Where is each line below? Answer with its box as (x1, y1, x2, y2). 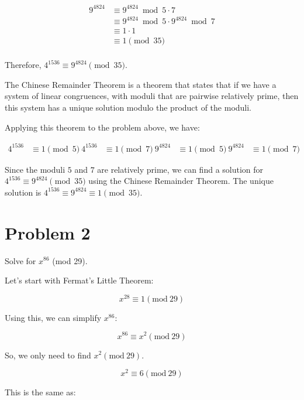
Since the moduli (5, 163, 65, 175)
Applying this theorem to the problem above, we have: (5, 121, 200, 133)
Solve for (5, 254, 36, 266)
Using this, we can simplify (5, 311, 102, 323)
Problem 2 (5, 220, 91, 244)
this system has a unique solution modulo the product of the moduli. (5, 101, 252, 113)
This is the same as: (5, 386, 76, 398)
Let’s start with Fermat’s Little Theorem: (5, 274, 154, 286)
